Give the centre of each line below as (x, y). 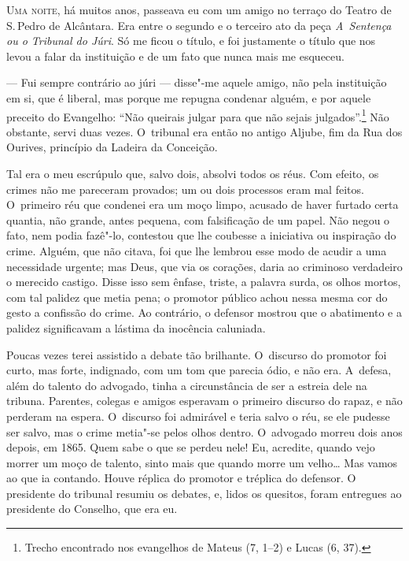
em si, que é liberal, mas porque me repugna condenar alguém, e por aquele (189, 97)
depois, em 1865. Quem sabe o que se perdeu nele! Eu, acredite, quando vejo (191, 447)
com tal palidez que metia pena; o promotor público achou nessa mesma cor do (197, 297)
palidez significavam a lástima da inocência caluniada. (136, 327)
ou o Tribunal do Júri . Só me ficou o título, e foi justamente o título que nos (191, 41)
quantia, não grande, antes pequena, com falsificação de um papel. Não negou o (198, 219)
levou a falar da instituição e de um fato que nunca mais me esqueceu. (175, 56)
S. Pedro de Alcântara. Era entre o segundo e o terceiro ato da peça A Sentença (199, 25)
